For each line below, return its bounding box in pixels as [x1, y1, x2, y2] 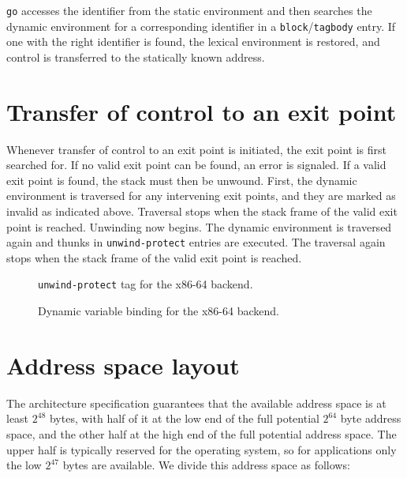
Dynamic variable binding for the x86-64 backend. [38, 303, 279, 319]
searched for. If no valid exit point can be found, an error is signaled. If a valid [6, 156, 386, 173]
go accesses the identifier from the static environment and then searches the [6, 2, 372, 18]
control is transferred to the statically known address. [6, 48, 265, 65]
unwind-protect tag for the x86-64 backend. [38, 276, 253, 292]
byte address [340, 410, 401, 427]
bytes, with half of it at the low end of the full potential [49, 410, 319, 427]
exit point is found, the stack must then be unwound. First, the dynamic [6, 171, 357, 188]
